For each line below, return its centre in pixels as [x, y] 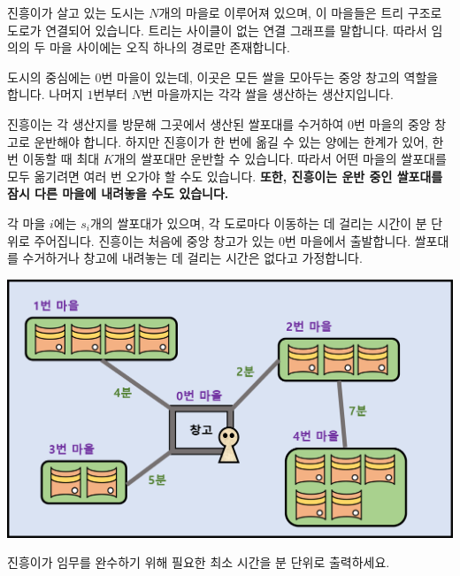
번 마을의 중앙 [392, 123]
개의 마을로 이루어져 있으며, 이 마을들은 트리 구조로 [300, 12]
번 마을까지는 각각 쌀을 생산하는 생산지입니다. [268, 94]
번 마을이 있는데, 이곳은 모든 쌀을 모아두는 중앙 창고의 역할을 [270, 77]
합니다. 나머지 [45, 94]
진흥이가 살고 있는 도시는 [76, 12]
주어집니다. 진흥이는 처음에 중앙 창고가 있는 [154, 240]
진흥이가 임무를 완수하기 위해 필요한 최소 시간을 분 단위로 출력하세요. [199, 562]
